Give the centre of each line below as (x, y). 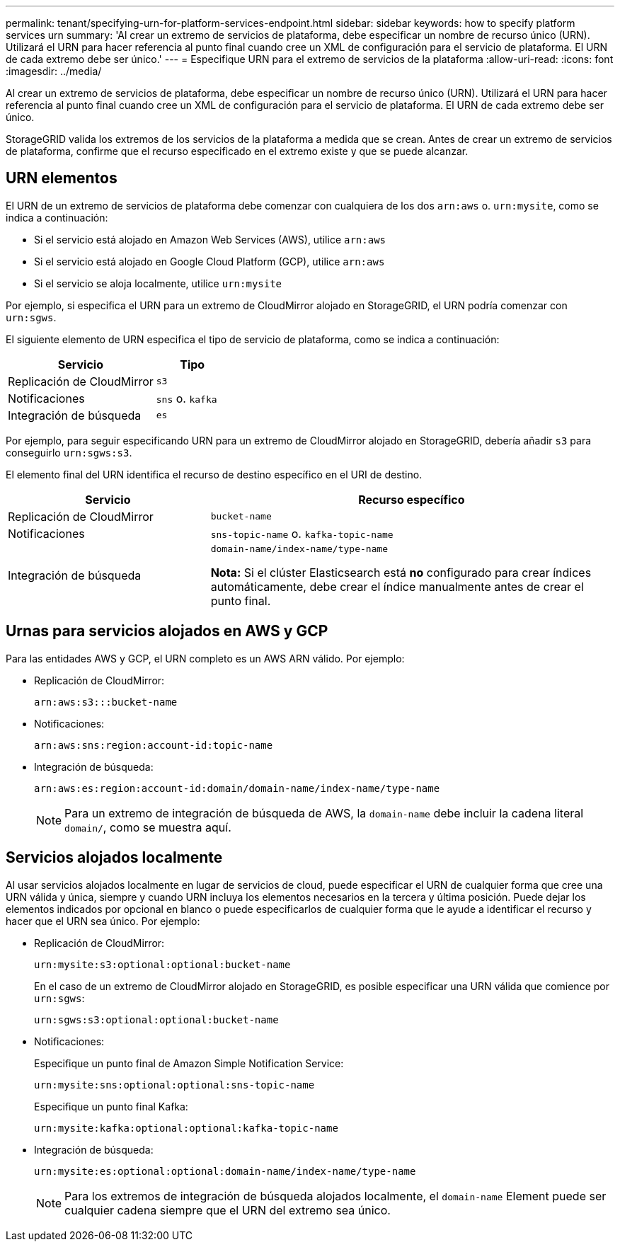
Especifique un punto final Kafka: (111, 1106)
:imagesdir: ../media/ (54, 71)
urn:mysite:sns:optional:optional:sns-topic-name (174, 1085)
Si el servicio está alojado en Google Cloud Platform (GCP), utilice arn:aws (209, 261)
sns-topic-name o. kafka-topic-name (302, 533)
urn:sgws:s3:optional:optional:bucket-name (156, 1019)
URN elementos (62, 178)
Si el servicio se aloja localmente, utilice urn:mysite (158, 283)
